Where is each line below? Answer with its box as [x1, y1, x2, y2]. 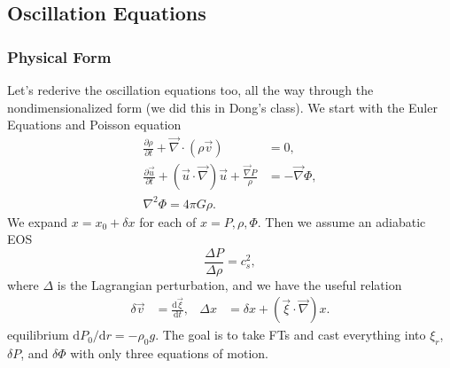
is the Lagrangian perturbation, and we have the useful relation [57, 275, 402, 294]
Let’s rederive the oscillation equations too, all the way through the [7, 81, 374, 98]
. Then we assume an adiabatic [257, 212, 426, 231]
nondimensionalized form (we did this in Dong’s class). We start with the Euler [7, 98, 438, 116]
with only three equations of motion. [70, 344, 268, 363]
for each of [139, 212, 197, 231]
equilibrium [7, 325, 69, 344]
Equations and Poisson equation [7, 115, 182, 134]
